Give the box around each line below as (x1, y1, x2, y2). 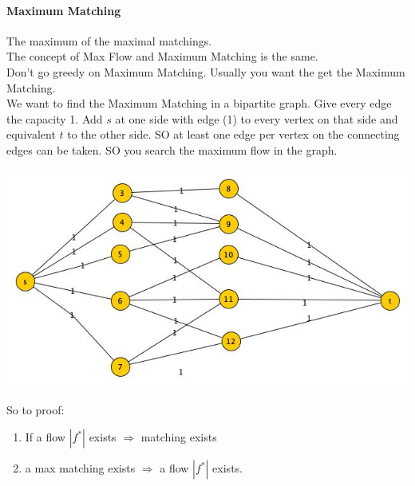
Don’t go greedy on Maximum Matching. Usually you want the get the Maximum (6, 63, 405, 80)
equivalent (6, 126, 56, 143)
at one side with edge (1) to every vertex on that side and (115, 110, 398, 127)
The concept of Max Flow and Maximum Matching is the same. (6, 48, 318, 65)
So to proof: (6, 401, 65, 417)
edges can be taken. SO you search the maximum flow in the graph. (6, 141, 338, 158)
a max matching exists (25, 460, 136, 476)
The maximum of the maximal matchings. (6, 32, 212, 49)
